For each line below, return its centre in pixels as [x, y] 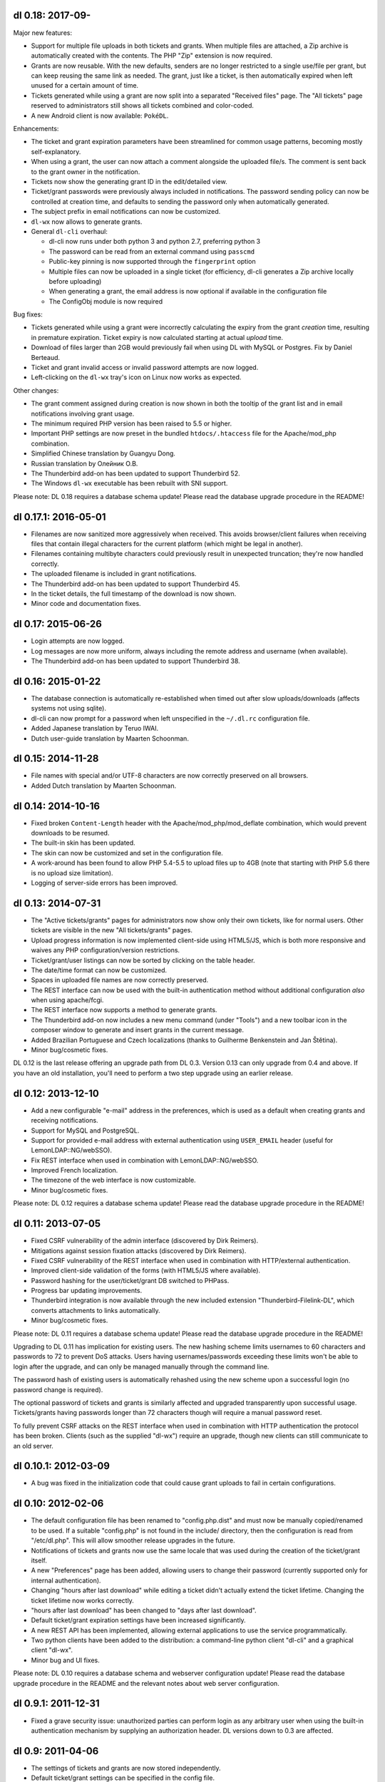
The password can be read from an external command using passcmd [152, 251]
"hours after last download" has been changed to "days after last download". [144, 1610]
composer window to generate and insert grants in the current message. [138, 1030]
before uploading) [75, 281]
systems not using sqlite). [69, 709]
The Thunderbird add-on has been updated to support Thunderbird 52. [135, 473]
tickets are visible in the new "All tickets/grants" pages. [112, 930]
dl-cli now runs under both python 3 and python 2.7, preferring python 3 [155, 242]
